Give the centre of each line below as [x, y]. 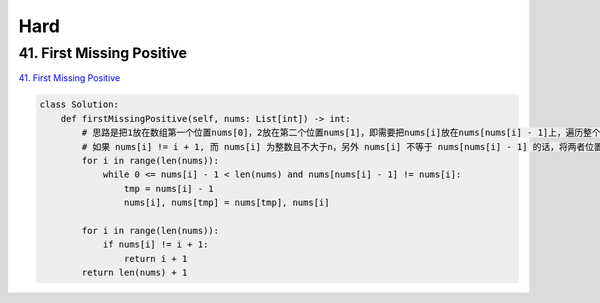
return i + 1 [155, 258]
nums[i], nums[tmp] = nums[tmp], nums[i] [226, 203]
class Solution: [79, 104]
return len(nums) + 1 [134, 273]
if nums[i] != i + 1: [155, 244]
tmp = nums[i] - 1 [168, 188]
